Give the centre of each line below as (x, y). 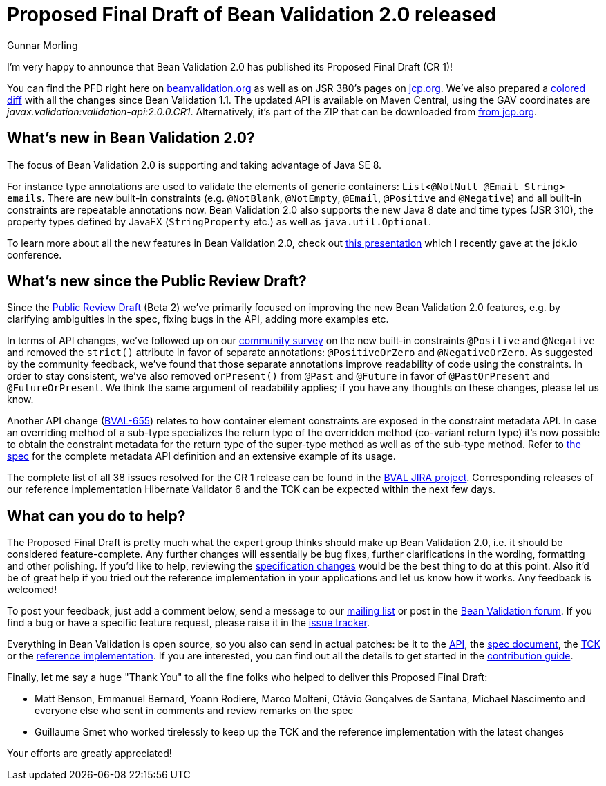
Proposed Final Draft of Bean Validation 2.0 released (252, 15)
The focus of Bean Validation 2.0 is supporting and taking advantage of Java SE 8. (195, 165)
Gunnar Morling (42, 45)
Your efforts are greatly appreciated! (89, 754)
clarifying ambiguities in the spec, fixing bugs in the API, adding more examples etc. (198, 319)
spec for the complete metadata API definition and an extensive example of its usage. (201, 456)
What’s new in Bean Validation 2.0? (131, 138)
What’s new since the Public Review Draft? (157, 281)
